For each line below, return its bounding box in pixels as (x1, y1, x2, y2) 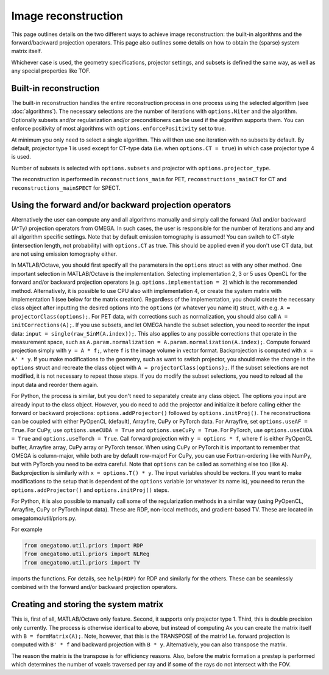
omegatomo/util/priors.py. (11, 514, 77, 522)
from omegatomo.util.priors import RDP (24, 542, 143, 549)
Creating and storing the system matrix (11, 599, 164, 610)
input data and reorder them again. (11, 381, 99, 388)
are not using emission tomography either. (11, 250, 118, 258)
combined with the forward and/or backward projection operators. (11, 583, 178, 591)
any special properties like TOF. (11, 67, 91, 74)
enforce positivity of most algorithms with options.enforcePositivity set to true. (11, 125, 227, 132)
